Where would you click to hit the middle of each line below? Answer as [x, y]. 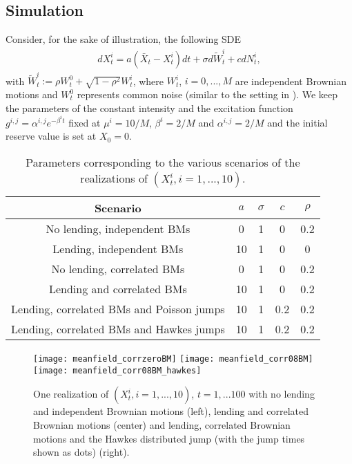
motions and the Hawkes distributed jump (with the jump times [169, 438]
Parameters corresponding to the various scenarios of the [163, 163]
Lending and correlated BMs [118, 289]
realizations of [114, 178]
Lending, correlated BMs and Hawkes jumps [118, 329]
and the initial [297, 122]
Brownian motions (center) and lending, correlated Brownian [162, 424]
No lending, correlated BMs [118, 269]
